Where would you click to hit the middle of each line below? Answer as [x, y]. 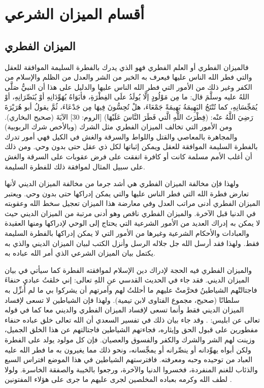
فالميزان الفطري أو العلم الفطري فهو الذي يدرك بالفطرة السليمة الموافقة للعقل [127, 67]
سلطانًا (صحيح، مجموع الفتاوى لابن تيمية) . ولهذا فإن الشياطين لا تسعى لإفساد [122, 299]
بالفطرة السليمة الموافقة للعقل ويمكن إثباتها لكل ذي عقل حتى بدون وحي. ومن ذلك [131, 146]
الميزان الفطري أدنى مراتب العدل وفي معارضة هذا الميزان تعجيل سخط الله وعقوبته [133, 203]
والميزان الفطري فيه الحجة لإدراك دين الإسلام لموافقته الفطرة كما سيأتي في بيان [128, 270]
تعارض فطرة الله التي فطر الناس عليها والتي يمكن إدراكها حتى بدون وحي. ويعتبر [127, 193]
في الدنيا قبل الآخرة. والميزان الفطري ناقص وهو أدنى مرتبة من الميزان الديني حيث [130, 213]
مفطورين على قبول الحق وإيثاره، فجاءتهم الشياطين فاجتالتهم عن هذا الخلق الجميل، [131, 329]
